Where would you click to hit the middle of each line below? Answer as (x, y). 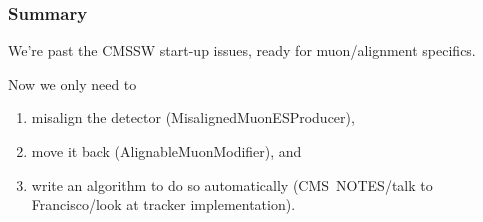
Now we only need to (72, 83)
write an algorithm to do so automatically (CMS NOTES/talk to (232, 184)
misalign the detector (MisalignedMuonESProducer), (193, 117)
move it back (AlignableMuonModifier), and (166, 151)
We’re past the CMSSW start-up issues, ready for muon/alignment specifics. (242, 50)
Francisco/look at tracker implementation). (163, 204)
